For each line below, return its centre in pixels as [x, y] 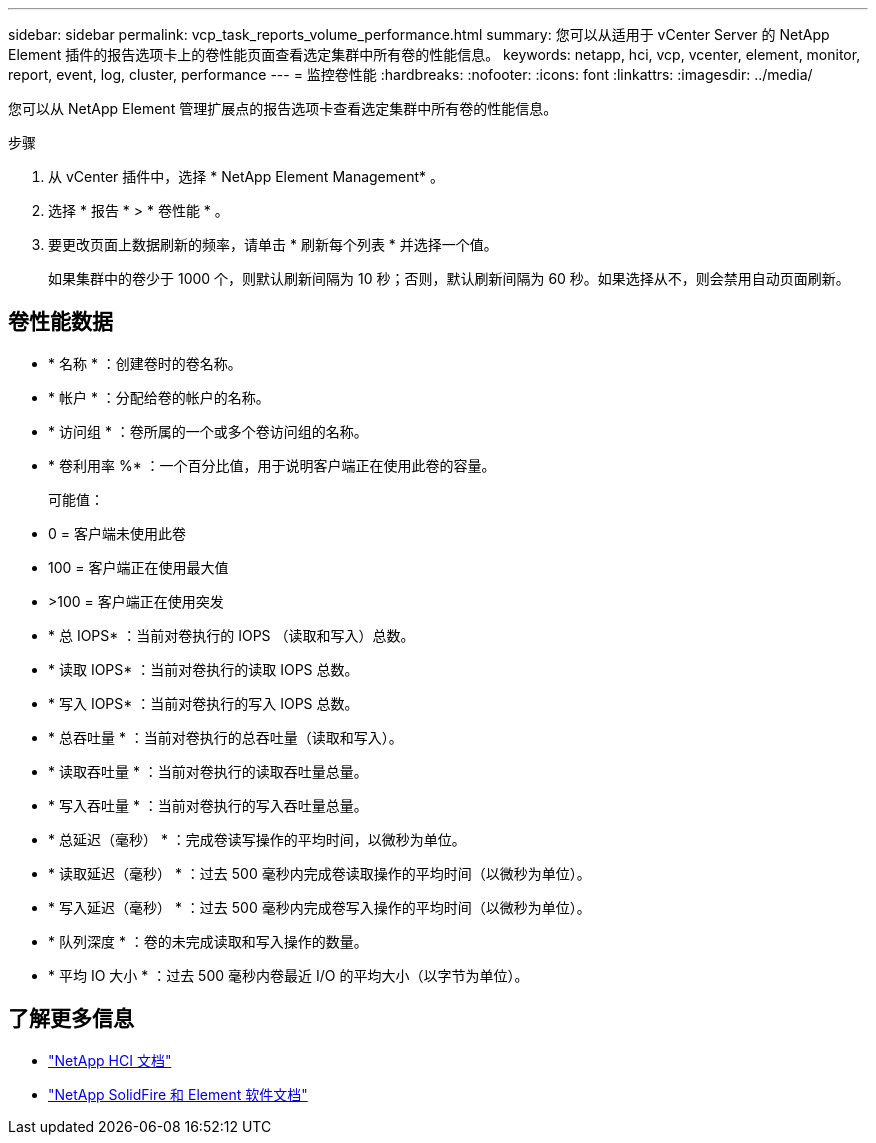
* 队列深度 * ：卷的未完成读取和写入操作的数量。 [208, 941]
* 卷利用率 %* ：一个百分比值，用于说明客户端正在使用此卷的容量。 [272, 465]
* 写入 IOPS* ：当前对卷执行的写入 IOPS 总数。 [203, 703]
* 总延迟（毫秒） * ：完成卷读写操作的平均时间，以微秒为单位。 [257, 839]
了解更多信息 [71, 1019]
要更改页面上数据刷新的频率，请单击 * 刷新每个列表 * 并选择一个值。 [273, 244]
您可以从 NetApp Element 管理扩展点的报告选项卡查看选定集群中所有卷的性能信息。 [283, 108]
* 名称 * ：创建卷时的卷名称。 [145, 363]
